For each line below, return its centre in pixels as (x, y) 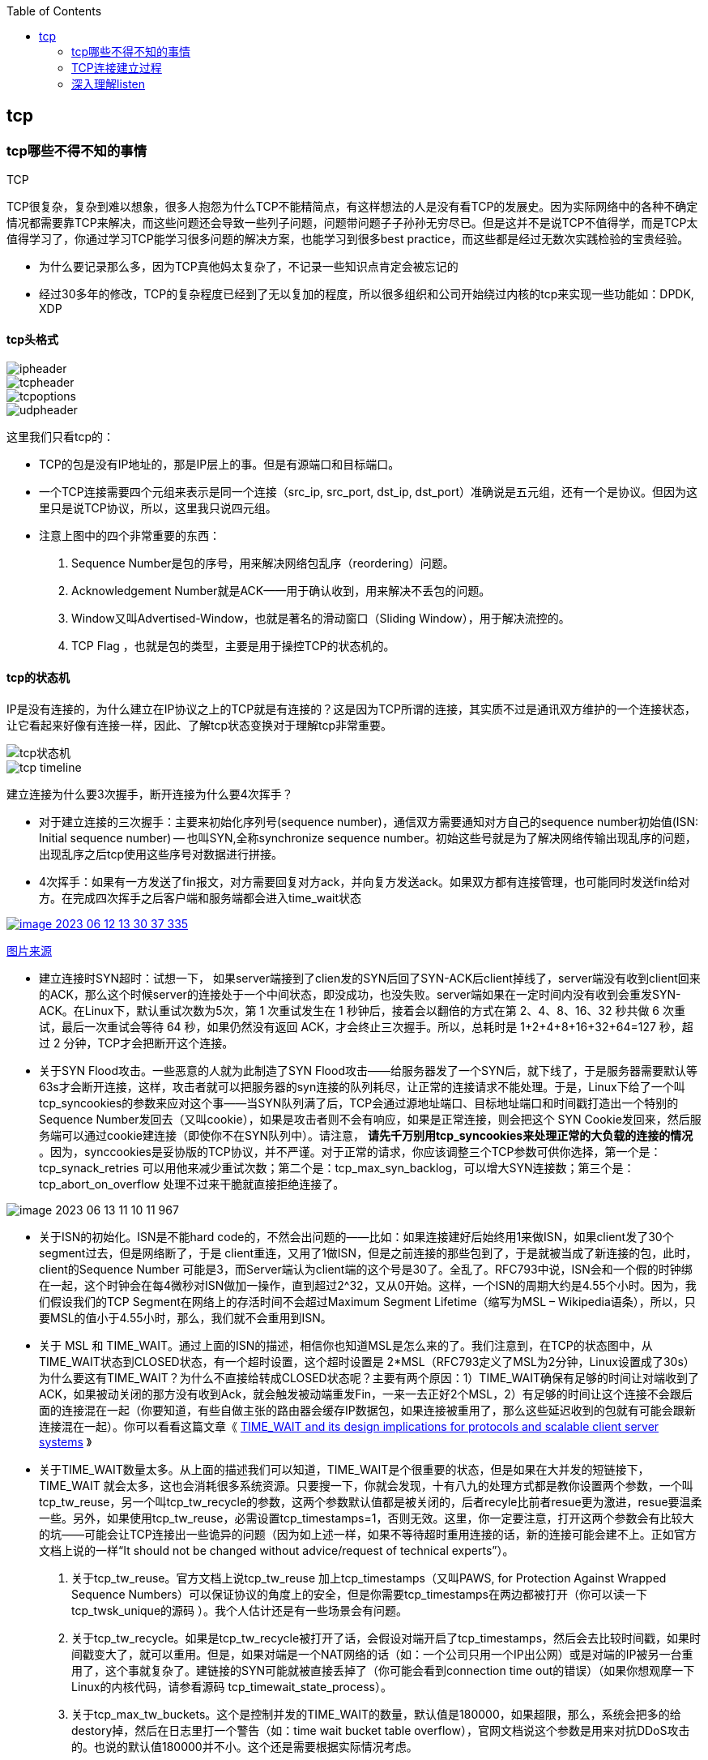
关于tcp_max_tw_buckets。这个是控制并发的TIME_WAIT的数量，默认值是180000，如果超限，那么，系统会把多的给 (376, 1714)
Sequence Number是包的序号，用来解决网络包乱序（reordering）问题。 (263, 563)
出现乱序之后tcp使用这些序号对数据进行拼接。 (161, 854)
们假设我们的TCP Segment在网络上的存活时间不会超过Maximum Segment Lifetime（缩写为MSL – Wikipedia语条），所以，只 (367, 1301)
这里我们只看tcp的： (61, 437)
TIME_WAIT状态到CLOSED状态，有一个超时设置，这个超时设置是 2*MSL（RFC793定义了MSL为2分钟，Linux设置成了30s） (367, 1361)
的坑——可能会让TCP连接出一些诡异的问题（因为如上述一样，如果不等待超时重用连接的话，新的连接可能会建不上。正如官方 (368, 1534)
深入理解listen (109, 84)
